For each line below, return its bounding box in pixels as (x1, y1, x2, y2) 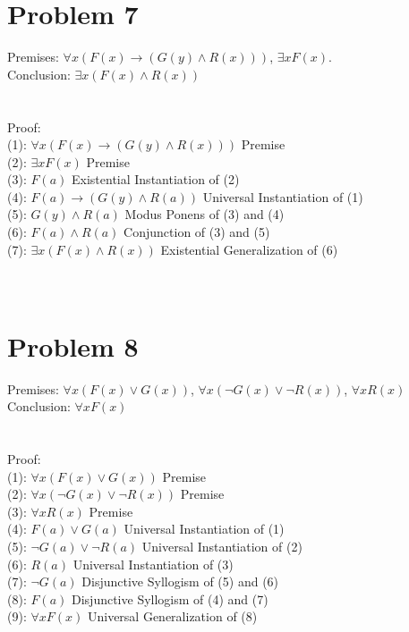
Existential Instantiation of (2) (72, 170, 240, 189)
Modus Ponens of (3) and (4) (124, 205, 285, 223)
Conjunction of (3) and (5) (124, 223, 270, 241)
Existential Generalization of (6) (160, 240, 338, 258)
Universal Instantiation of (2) (141, 536, 302, 555)
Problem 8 (7, 327, 139, 364)
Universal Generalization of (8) (87, 607, 258, 626)
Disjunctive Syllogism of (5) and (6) (81, 572, 279, 591)
